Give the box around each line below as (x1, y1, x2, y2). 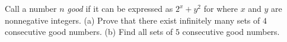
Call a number (5, 2, 57, 14)
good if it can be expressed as (67, 2, 173, 14)
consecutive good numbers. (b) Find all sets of (5, 25, 173, 38)
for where (203, 2, 238, 14)
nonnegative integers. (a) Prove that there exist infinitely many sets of (5, 14, 260, 26)
